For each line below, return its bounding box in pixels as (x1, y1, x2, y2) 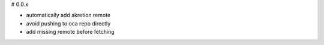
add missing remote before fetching (26, 28, 115, 36)
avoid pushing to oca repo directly (26, 20, 111, 27)
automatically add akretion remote (26, 12, 111, 19)
